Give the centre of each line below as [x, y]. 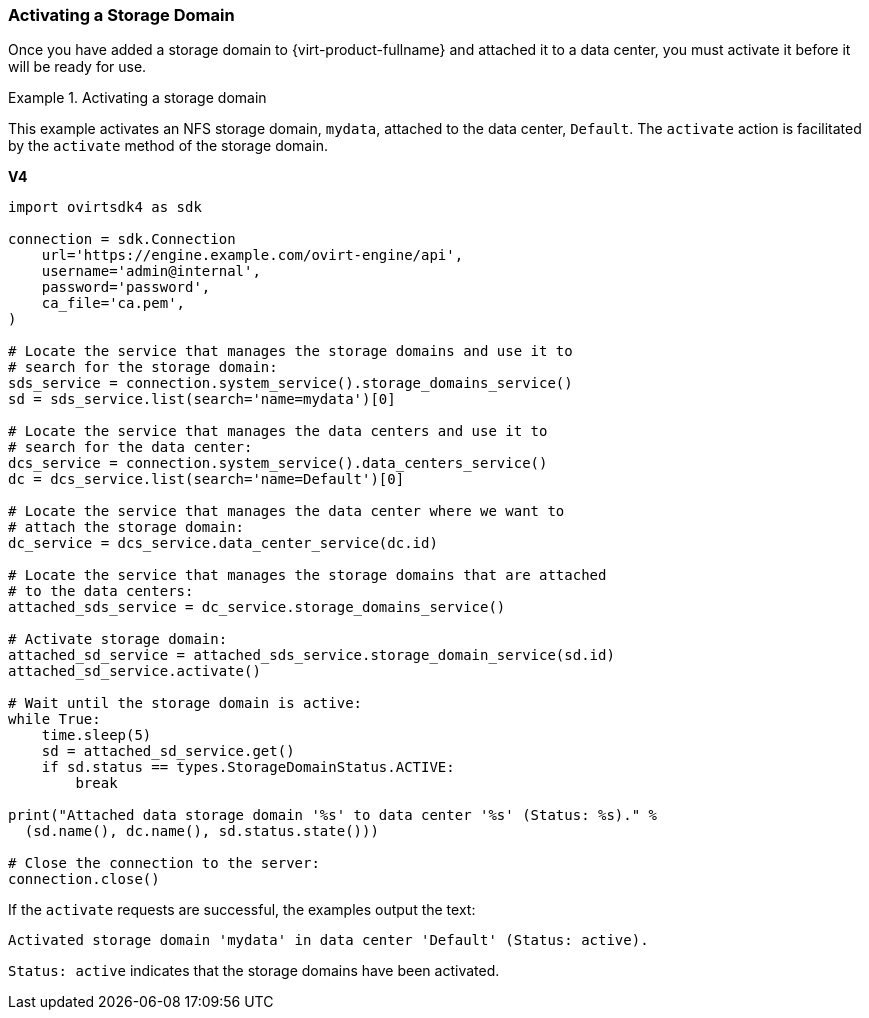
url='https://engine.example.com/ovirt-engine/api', [252, 255]
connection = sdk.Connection [122, 239]
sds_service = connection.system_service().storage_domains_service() [290, 383]
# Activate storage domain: [118, 639]
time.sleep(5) [96, 735]
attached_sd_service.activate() [134, 671]
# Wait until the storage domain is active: [185, 703]
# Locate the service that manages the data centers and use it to [278, 431]
